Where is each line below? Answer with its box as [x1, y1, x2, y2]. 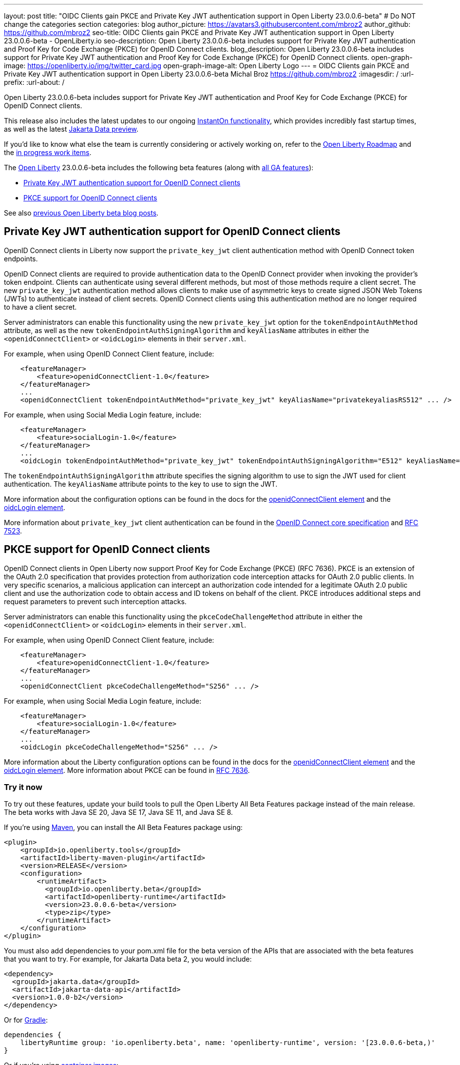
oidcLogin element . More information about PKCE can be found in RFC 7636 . [4, 766, 250, 774]
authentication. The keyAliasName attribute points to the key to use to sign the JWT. [4, 479, 278, 488]
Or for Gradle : [4, 1016, 48, 1025]
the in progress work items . [4, 148, 92, 157]
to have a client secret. [4, 302, 77, 311]
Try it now [4, 782, 42, 792]
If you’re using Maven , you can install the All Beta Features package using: [4, 823, 243, 832]
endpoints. [4, 254, 38, 263]
